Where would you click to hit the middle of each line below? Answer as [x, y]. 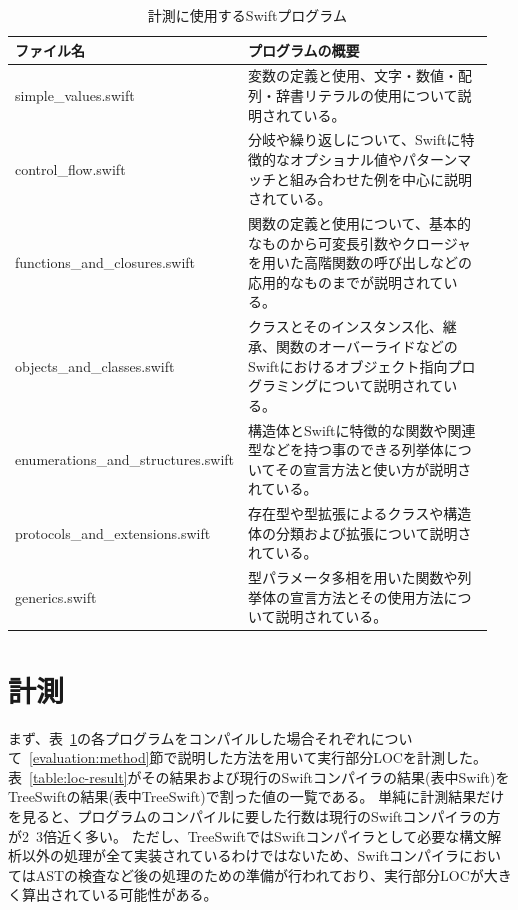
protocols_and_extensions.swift [113, 532]
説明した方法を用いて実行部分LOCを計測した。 [332, 757]
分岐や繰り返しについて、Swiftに [354, 139]
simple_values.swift [75, 95]
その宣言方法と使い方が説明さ [373, 468]
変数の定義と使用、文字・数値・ [353, 75]
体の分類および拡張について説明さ [360, 532]
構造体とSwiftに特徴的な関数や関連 [362, 429]
